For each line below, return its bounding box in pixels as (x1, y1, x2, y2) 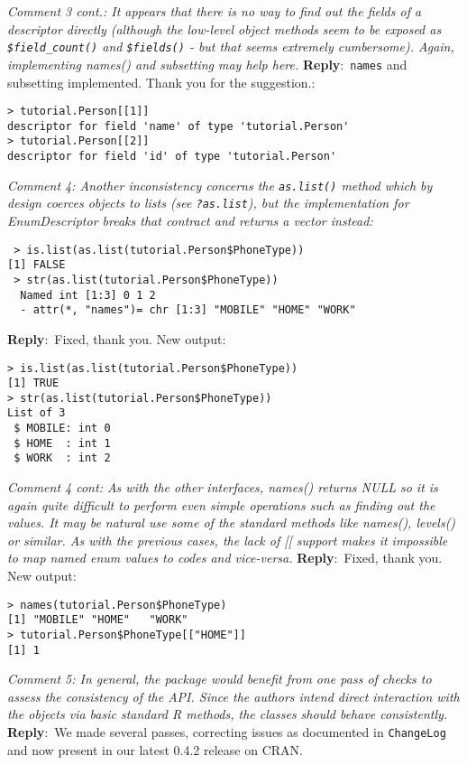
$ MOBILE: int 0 (14, 422, 111, 435)
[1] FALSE (7, 258, 66, 272)
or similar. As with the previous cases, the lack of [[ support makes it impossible (7, 530, 448, 549)
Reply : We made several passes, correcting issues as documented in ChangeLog (7, 723, 446, 742)
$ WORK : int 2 (14, 452, 111, 465)
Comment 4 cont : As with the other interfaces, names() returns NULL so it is (7, 478, 438, 497)
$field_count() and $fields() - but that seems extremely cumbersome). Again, (7, 37, 454, 56)
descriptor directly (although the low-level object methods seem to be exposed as (7, 19, 442, 38)
